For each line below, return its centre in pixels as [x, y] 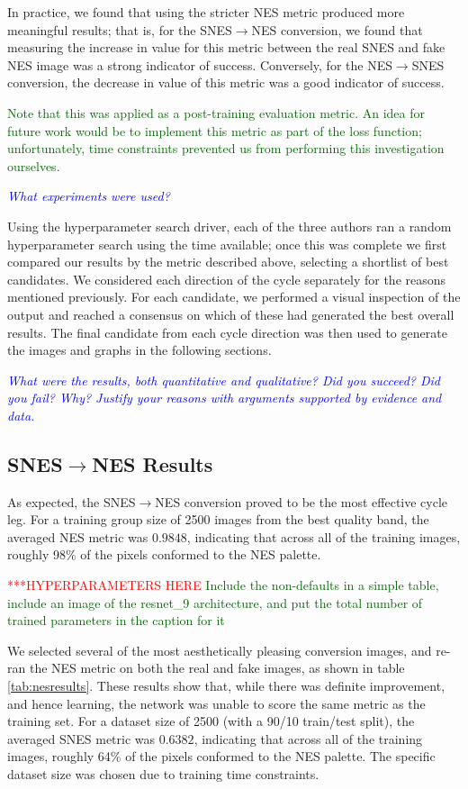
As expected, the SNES [72, 501]
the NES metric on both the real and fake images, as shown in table [217, 668]
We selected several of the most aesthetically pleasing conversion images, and [220, 650]
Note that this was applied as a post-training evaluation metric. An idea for [216, 112]
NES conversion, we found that [337, 29]
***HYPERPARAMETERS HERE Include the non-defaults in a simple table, [223, 585]
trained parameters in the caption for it [116, 620]
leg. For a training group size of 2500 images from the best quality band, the [218, 519]
